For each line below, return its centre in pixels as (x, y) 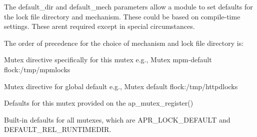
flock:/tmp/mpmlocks (37, 69)
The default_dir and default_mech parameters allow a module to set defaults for (128, 6)
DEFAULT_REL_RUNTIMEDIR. (58, 129)
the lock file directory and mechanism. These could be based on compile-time (122, 16)
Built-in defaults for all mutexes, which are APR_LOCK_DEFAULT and (117, 119)
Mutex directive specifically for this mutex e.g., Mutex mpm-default (108, 60)
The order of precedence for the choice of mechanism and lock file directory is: (124, 43)
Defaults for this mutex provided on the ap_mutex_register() (99, 103)
